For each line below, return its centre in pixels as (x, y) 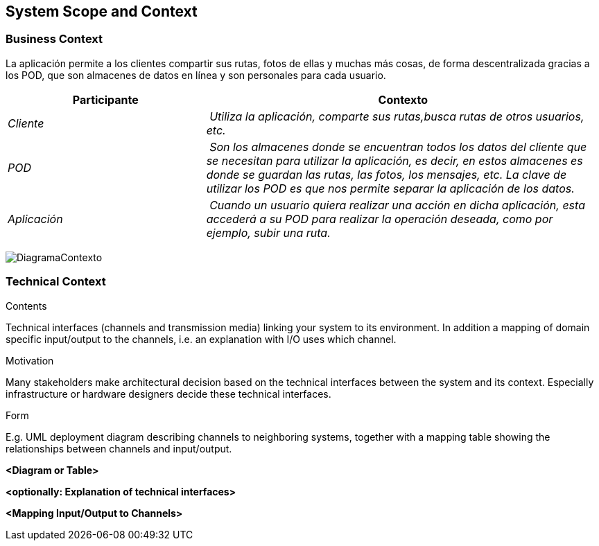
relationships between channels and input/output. (119, 448)
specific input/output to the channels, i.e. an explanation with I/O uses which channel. (201, 339)
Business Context (54, 39)
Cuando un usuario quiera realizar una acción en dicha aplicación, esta (397, 205)
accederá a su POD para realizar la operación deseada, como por (380, 219)
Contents (26, 306)
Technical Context (56, 282)
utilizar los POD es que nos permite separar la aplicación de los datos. (390, 188)
